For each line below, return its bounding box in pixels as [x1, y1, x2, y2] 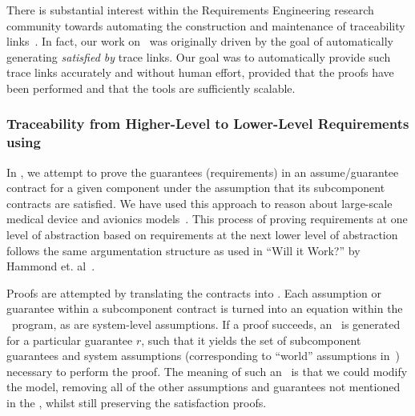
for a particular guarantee [6, 331, 133, 348]
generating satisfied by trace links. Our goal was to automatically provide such [6, 48, 391, 65]
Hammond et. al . [6, 258, 95, 274]
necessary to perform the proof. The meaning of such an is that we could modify [6, 362, 408, 379]
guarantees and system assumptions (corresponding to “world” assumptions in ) [6, 347, 400, 364]
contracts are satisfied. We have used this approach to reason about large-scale [6, 194, 393, 211]
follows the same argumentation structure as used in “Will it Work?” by [6, 242, 361, 258]
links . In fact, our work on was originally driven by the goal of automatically [6, 33, 393, 50]
